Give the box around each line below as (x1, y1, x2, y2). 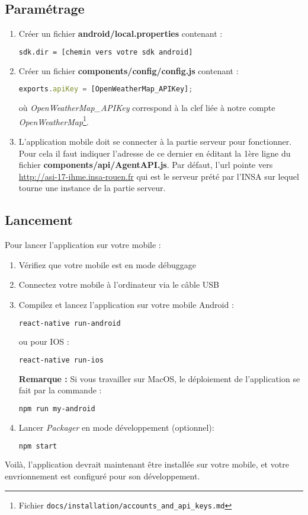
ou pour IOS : (18, 335, 69, 348)
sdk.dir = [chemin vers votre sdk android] (18, 47, 193, 56)
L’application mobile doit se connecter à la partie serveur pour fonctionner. (18, 135, 292, 147)
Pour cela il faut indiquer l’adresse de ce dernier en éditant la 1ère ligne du (18, 147, 291, 159)
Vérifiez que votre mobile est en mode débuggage (18, 258, 196, 271)
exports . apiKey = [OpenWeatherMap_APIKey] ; (18, 85, 193, 94)
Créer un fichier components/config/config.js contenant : (18, 64, 239, 77)
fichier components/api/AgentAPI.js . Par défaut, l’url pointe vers (18, 158, 273, 171)
